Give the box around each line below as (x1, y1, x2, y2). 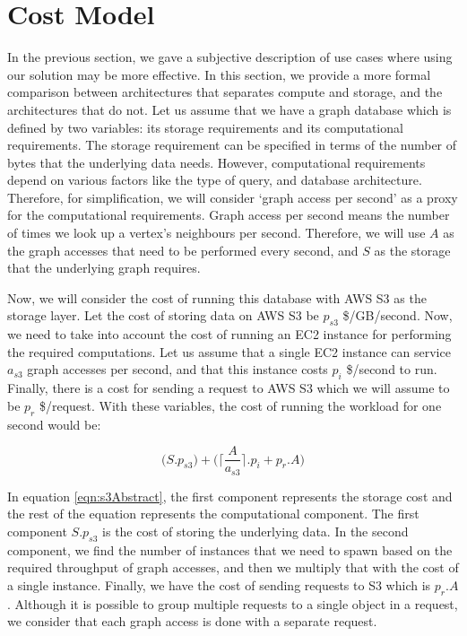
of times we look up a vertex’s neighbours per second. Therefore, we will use (7, 223, 426, 242)
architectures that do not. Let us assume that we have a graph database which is (7, 100, 452, 118)
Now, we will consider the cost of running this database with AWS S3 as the (7, 288, 427, 307)
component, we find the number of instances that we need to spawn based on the (7, 540, 453, 559)
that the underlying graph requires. (7, 258, 201, 277)
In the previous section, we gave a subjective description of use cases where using (7, 48, 453, 66)
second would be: (7, 414, 101, 433)
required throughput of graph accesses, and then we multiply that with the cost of (7, 558, 459, 577)
